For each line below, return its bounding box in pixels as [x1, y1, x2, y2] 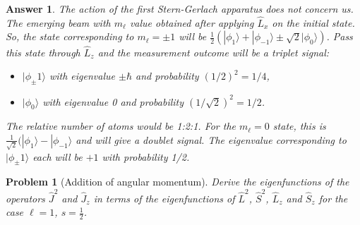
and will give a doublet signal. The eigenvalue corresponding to [76, 132, 347, 147]
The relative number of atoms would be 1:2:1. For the [6, 118, 236, 133]
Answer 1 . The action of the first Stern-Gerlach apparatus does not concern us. [6, 1, 354, 16]
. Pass [326, 29, 353, 44]
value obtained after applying [129, 15, 254, 30]
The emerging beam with [6, 15, 111, 30]
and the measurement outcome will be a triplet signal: [97, 44, 330, 59]
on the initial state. [272, 15, 355, 30]
